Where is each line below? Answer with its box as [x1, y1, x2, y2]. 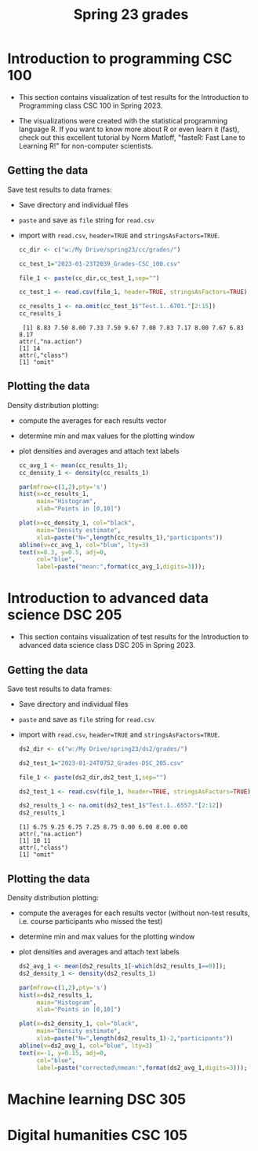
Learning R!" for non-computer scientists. [18, 141, 154, 150]
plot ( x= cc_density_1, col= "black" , [18, 519, 136, 528]
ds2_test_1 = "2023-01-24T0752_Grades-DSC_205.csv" [18, 759, 185, 767]
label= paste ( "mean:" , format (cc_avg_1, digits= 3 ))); [36, 563, 205, 571]
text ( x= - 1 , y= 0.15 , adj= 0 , [18, 1049, 107, 1057]
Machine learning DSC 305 [7, 1090, 187, 1108]
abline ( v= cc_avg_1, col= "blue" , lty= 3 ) [18, 541, 150, 549]
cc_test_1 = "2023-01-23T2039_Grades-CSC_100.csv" [18, 259, 181, 268]
